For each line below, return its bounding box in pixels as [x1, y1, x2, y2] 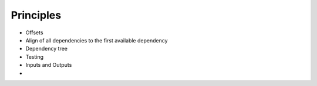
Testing [25, 53, 44, 60]
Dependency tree [25, 45, 68, 52]
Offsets [25, 29, 43, 36]
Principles [11, 9, 62, 21]
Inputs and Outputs [25, 62, 72, 69]
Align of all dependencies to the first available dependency [25, 37, 168, 44]
